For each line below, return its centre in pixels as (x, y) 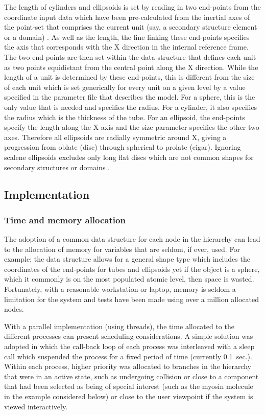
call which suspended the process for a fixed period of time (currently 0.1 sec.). (128, 356)
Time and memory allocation (65, 220)
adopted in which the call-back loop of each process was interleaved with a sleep (129, 346)
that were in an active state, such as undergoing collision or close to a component (131, 376)
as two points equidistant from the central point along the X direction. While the (131, 67)
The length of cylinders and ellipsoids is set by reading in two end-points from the (132, 7)
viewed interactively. (36, 406)
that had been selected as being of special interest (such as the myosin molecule (129, 386)
